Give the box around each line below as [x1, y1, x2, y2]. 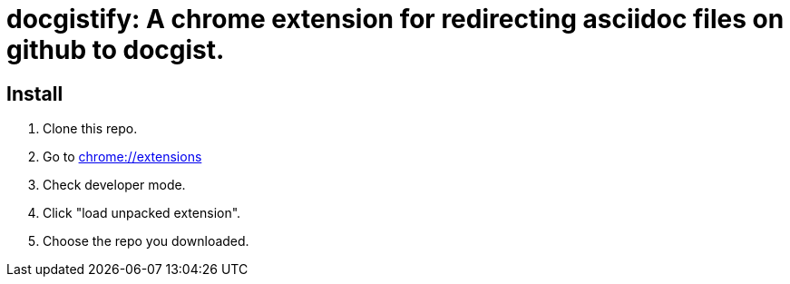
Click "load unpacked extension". [43, 205, 241, 221]
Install [6, 82, 63, 105]
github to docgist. [6, 34, 225, 65]
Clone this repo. [43, 121, 138, 137]
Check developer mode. [43, 177, 186, 193]
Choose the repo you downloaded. [43, 233, 249, 250]
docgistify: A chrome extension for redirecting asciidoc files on [6, 4, 785, 34]
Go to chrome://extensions [43, 149, 202, 165]
